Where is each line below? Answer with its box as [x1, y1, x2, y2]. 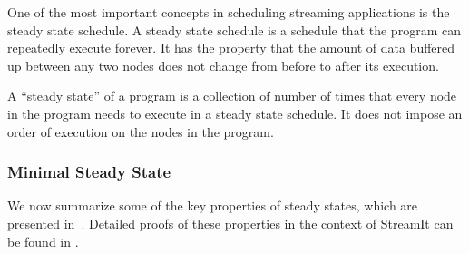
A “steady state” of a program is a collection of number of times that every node [7, 86, 457, 105]
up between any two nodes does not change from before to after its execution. [7, 55, 439, 74]
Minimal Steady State [7, 161, 171, 183]
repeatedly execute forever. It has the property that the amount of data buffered [7, 38, 455, 57]
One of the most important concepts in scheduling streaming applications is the [7, 3, 450, 21]
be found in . [7, 231, 79, 250]
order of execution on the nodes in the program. [7, 122, 274, 141]
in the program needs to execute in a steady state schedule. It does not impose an [7, 103, 463, 122]
